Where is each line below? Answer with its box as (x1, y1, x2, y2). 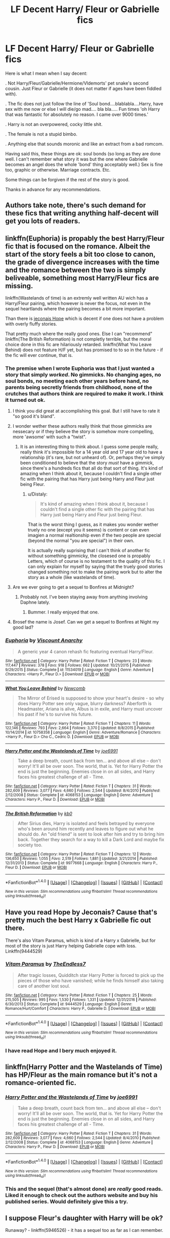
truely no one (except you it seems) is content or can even (27, 527, 149, 533)
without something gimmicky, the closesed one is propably (27, 553, 151, 559)
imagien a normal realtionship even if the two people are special (27, 532, 161, 539)
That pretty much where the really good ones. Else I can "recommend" (5, 331, 153, 337)
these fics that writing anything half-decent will (5, 209, 159, 218)
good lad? (12, 624, 34, 631)
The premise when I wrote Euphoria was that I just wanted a (5, 365, 155, 372)
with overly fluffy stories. (5, 321, 57, 327)
